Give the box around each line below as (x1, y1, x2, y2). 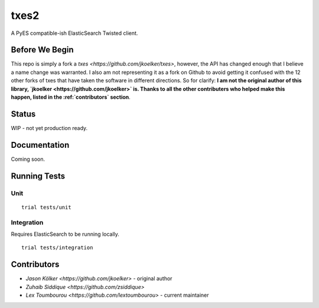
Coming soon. (11, 155, 45, 163)
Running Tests (11, 171, 65, 181)
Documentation (11, 140, 70, 150)
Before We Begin (11, 45, 74, 55)
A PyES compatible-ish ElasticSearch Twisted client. (11, 30, 138, 37)
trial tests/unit (21, 204, 71, 210)
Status (11, 109, 36, 119)
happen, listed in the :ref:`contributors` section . (11, 93, 131, 100)
